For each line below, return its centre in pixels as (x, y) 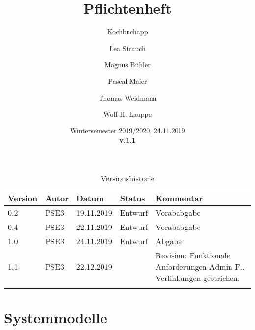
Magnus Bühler (127, 64)
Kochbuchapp (127, 32)
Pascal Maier (127, 81)
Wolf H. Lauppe (127, 114)
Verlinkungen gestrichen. (198, 278)
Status (132, 198)
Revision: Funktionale (193, 255)
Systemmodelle (56, 317)
